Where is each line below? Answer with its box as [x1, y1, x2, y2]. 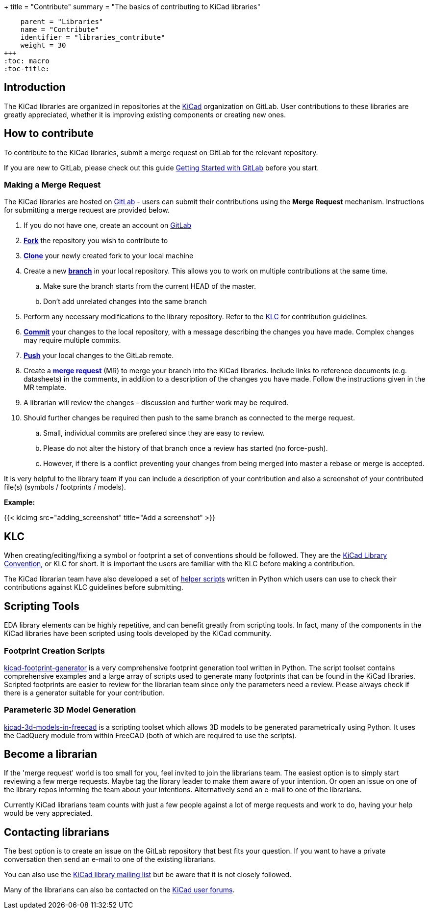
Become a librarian [4, 748, 98, 761]
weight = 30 [20, 41, 66, 49]
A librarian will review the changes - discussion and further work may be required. [24, 398, 289, 407]
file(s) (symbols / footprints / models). [4, 483, 126, 492]
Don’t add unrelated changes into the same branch [43, 297, 207, 306]
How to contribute [4, 127, 94, 140]
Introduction [4, 81, 66, 94]
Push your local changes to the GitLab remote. [24, 351, 174, 360]
